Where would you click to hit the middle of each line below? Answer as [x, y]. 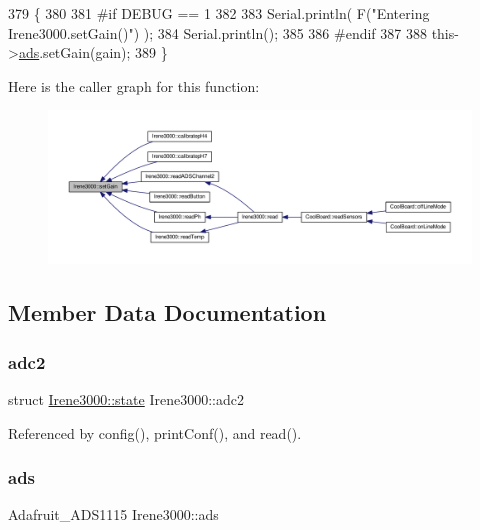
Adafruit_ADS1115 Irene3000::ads [113, 514]
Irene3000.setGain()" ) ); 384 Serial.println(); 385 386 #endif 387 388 [217, 32]
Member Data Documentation [167, 312]
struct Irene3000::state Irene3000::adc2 [126, 399]
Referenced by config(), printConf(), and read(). [155, 432]
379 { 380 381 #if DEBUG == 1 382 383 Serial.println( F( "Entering [219, 13]
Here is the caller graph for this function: [134, 85]
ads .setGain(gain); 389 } [93, 52]
